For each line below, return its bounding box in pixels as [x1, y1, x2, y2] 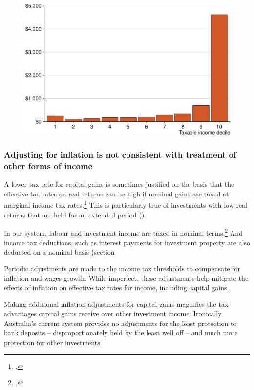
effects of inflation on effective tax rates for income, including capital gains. [4, 282, 229, 292]
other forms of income [4, 159, 93, 172]
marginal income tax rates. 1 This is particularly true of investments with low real [4, 198, 248, 210]
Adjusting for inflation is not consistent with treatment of [4, 149, 236, 161]
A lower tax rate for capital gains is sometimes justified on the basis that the [4, 179, 234, 189]
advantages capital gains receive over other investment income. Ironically [4, 308, 222, 319]
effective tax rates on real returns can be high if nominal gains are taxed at [4, 188, 229, 198]
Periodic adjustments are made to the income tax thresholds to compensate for [4, 263, 241, 273]
